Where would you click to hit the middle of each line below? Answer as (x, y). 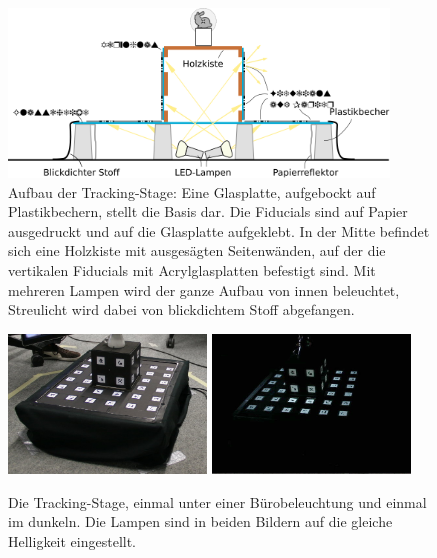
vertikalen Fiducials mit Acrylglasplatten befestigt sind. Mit (192, 269)
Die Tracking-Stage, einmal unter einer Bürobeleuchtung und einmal (217, 501)
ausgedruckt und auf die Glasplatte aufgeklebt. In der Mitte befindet (219, 230)
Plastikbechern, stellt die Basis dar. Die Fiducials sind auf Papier (208, 211)
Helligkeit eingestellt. (72, 540)
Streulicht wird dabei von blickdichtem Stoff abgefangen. (181, 309)
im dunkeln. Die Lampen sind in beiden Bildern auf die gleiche (200, 521)
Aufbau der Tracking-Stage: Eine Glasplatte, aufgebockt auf (192, 191)
